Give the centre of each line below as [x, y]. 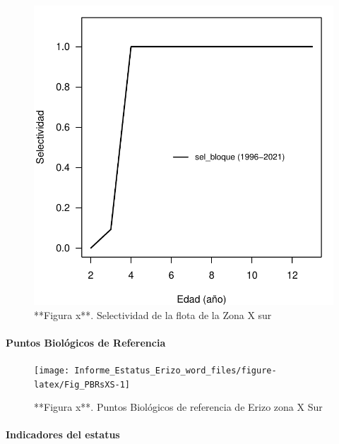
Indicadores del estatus [63, 434]
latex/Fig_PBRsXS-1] [82, 384]
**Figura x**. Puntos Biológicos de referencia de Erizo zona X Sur [178, 407]
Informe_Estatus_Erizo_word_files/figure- [176, 370]
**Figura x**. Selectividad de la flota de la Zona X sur [153, 314]
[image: [52, 370]
